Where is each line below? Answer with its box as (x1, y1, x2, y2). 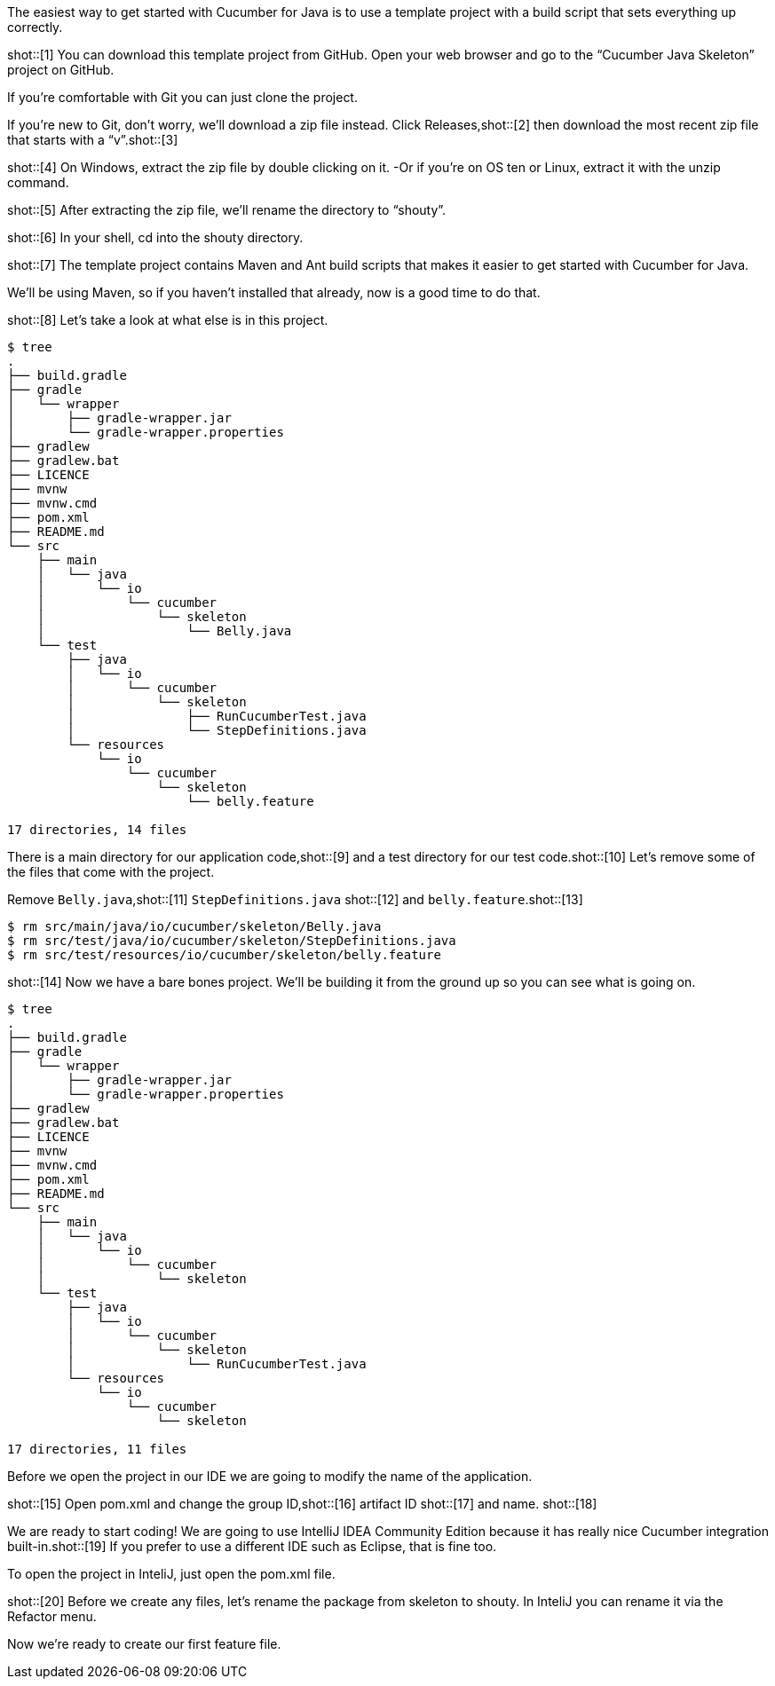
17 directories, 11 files (7, 1442, 187, 1456)
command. (7, 175, 69, 190)
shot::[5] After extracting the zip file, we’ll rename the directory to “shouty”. (7, 202, 447, 217)
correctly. (7, 20, 63, 35)
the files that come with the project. (7, 864, 215, 879)
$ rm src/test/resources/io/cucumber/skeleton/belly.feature (7, 948, 441, 962)
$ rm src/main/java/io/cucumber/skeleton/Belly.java (7, 919, 382, 934)
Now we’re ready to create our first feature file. (7, 1636, 281, 1651)
